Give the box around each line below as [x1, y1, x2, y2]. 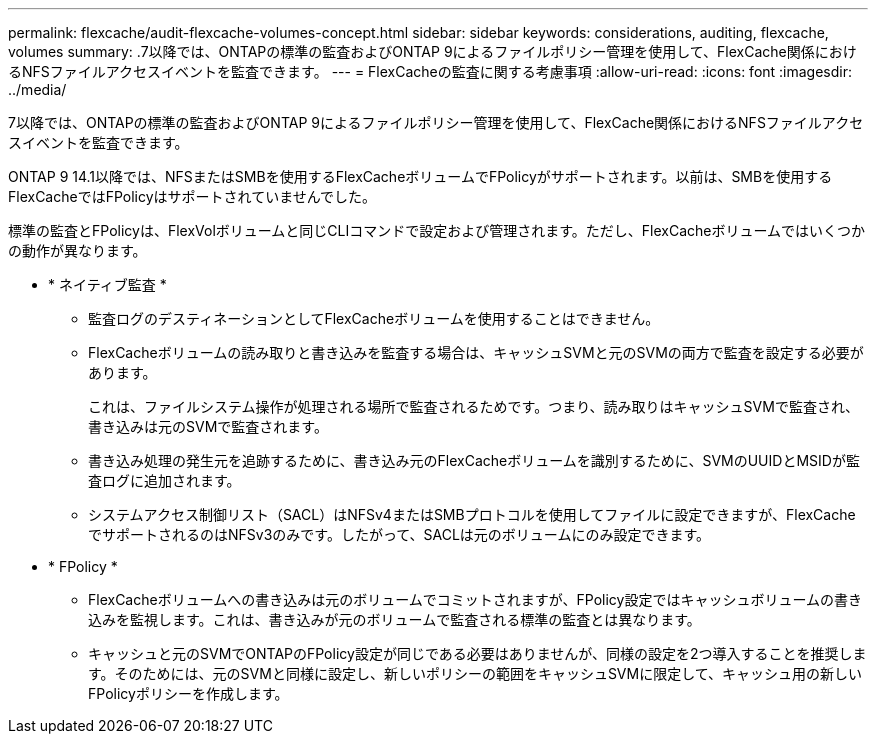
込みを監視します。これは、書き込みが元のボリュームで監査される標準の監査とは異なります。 [88, 611, 701, 628]
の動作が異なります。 [8, 242, 147, 259]
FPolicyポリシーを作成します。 [88, 685, 289, 702]
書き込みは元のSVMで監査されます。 [88, 418, 328, 435]
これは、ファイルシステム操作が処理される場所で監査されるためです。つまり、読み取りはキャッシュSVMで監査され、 [88, 398, 860, 415]
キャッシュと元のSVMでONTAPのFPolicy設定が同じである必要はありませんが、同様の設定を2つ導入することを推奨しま [88, 645, 867, 662]
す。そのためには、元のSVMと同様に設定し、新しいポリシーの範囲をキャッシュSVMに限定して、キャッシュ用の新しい [88, 665, 863, 682]
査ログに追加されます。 [88, 472, 241, 489]
